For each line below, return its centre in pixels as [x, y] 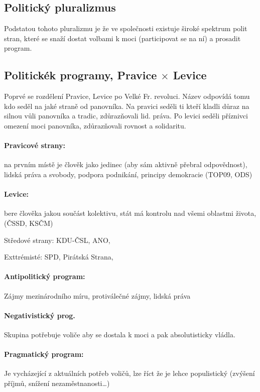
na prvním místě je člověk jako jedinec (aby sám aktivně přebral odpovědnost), [126, 164]
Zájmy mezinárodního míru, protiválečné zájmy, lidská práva [97, 295]
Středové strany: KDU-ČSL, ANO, [57, 240]
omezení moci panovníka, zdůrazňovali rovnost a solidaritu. [95, 125]
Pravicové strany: [35, 145]
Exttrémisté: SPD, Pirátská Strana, [59, 257]
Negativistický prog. [40, 315]
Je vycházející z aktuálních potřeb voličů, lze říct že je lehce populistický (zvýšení [129, 373]
